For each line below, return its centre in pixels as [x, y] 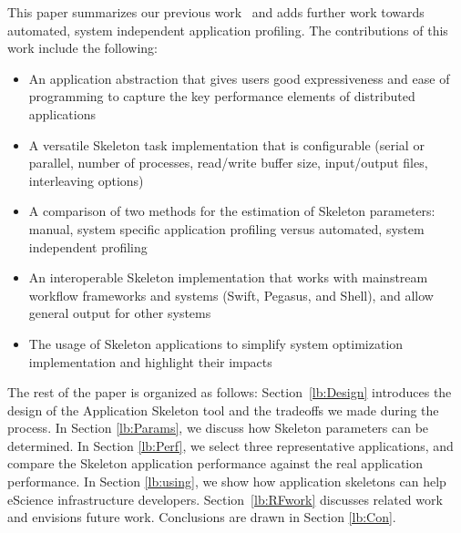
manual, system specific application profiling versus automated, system [226, 228]
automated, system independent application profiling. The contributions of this [228, 30]
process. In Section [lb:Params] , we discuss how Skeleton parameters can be [218, 428]
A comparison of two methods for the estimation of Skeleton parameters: [232, 211]
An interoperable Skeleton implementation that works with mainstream [228, 277]
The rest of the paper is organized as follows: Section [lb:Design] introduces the [230, 392]
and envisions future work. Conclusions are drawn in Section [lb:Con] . [202, 517]
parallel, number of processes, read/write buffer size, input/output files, [228, 163]
